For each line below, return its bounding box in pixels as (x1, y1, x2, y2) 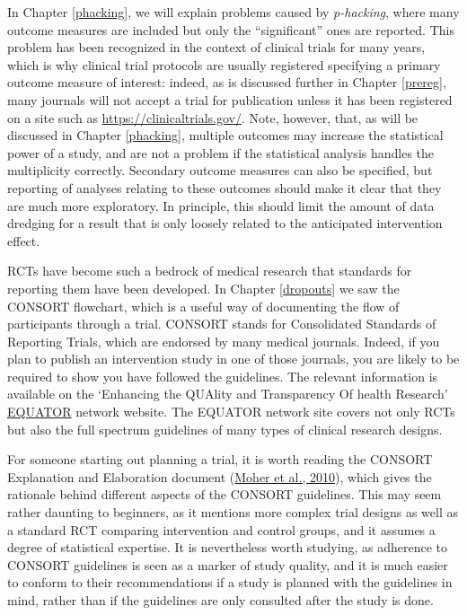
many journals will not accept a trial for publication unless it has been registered (7, 90, 453, 109)
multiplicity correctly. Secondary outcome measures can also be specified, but (7, 161, 433, 180)
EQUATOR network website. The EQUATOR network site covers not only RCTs (7, 402, 455, 421)
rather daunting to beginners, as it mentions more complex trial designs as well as (7, 503, 458, 522)
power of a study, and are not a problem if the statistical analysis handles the (7, 143, 435, 162)
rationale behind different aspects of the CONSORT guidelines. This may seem (7, 485, 442, 504)
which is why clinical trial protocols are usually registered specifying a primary (7, 55, 441, 74)
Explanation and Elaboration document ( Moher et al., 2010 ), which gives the (7, 467, 432, 486)
